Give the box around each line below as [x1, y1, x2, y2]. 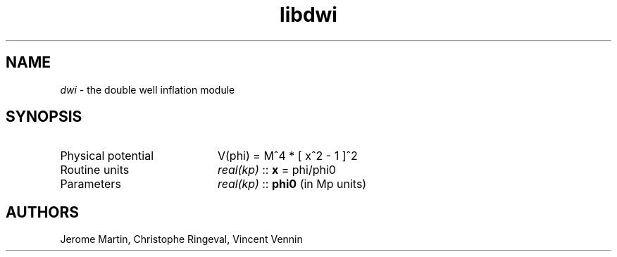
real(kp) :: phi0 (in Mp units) [217, 177, 367, 192]
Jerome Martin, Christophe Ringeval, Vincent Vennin [60, 233, 303, 246]
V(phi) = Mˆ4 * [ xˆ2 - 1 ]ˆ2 [217, 149, 358, 163]
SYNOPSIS [6, 108, 82, 126]
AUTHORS [6, 203, 80, 221]
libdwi [280, 3, 337, 27]
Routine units [60, 163, 130, 177]
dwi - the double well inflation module [60, 83, 235, 96]
